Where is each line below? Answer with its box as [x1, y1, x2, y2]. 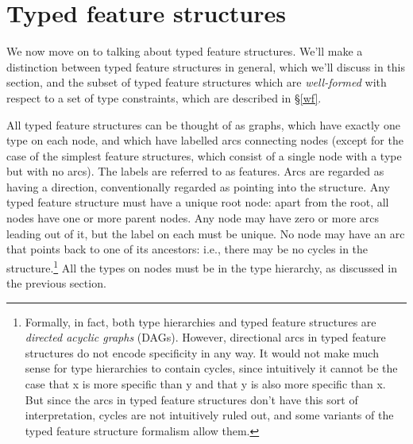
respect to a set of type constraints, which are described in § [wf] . [6, 89, 322, 106]
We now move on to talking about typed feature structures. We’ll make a [6, 43, 363, 60]
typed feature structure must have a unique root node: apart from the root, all [6, 194, 389, 210]
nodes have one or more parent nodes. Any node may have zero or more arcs [6, 210, 380, 226]
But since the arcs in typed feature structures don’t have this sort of [25, 391, 358, 407]
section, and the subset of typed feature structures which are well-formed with [6, 74, 387, 91]
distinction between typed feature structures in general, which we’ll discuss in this [6, 58, 405, 75]
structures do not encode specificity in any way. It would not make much [25, 344, 379, 361]
